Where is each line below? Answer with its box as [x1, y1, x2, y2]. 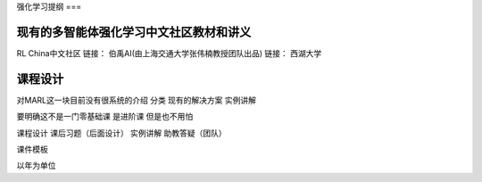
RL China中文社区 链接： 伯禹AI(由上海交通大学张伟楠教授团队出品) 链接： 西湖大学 [16, 47, 322, 58]
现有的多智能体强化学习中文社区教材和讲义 [16, 24, 252, 39]
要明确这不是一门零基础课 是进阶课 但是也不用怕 [16, 112, 194, 122]
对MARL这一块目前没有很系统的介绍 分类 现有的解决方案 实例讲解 [16, 95, 257, 105]
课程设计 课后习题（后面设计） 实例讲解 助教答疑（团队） [16, 128, 227, 138]
